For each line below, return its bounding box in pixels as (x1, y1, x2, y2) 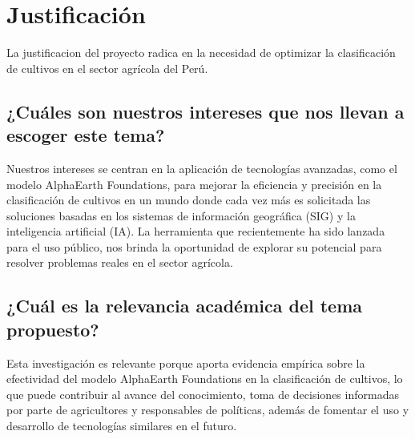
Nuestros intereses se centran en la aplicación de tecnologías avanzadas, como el (6, 159, 397, 176)
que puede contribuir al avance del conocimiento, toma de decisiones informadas (6, 385, 399, 402)
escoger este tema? (6, 123, 165, 147)
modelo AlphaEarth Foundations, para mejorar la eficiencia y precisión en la (6, 175, 382, 192)
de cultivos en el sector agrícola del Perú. (6, 59, 208, 76)
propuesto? (6, 316, 99, 341)
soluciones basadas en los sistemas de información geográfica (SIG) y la (6, 207, 356, 224)
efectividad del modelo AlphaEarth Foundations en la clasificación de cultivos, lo (6, 370, 403, 387)
